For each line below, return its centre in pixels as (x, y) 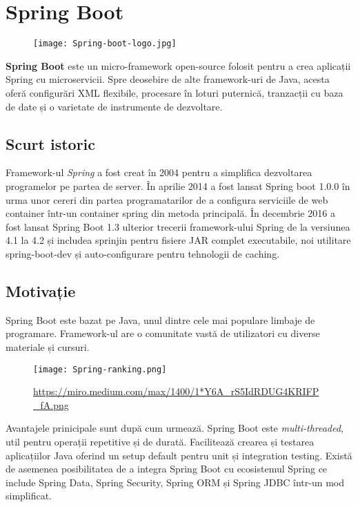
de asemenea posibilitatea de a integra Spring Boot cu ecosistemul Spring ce (167, 469)
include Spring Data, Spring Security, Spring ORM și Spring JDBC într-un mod (175, 482)
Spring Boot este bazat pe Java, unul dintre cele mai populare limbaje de (160, 319)
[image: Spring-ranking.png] (100, 369)
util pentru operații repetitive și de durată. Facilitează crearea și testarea (160, 441)
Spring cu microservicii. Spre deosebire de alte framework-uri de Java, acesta (168, 79)
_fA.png (51, 404)
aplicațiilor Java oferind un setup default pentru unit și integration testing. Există (179, 455)
